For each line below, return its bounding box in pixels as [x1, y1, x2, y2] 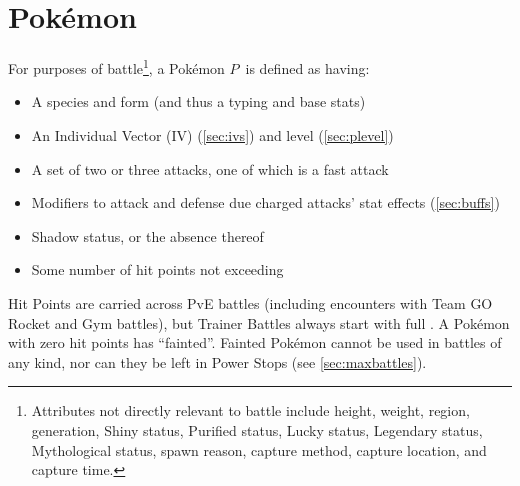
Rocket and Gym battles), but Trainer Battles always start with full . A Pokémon [8, 312, 510, 333]
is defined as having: [245, 57, 370, 78]
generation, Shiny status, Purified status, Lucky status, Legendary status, [31, 419, 483, 440]
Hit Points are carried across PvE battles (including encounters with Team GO [8, 292, 493, 313]
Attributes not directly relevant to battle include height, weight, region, [31, 400, 470, 421]
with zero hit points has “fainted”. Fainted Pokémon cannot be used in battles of [8, 332, 502, 353]
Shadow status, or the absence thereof [31, 225, 264, 246]
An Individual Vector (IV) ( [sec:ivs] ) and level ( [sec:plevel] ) [31, 124, 394, 145]
